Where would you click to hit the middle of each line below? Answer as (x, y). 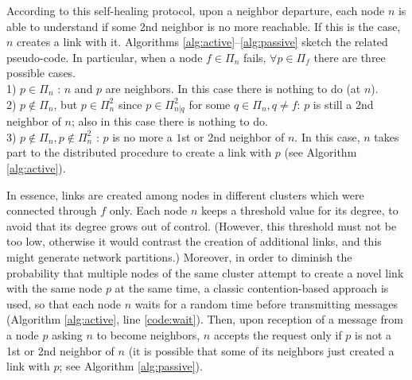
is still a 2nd (343, 104)
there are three (350, 57)
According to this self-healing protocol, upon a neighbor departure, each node (196, 10)
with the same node (54, 288)
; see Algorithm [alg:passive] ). (131, 366)
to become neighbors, (148, 335)
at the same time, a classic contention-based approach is (252, 288)
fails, (255, 57)
